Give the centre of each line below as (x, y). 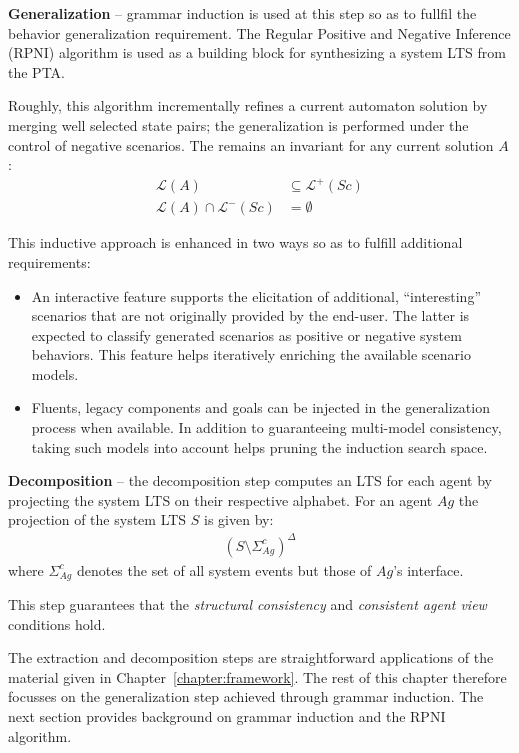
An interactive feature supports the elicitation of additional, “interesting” (256, 295)
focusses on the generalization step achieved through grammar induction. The (246, 696)
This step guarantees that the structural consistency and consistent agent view (247, 604)
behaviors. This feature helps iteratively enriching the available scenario (251, 354)
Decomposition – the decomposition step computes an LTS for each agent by (250, 480)
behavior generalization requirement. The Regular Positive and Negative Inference (259, 32)
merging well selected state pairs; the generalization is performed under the (238, 124)
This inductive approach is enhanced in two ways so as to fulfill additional (235, 242)
